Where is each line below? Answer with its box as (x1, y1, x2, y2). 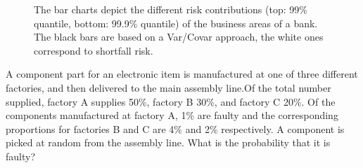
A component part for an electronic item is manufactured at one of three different (6, 66, 358, 81)
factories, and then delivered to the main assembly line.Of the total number (6, 80, 331, 94)
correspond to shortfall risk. (34, 43, 153, 57)
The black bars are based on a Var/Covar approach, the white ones (34, 29, 324, 44)
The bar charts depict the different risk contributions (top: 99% (34, 2, 307, 16)
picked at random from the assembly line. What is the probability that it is (6, 135, 331, 150)
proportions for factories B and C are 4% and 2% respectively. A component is (6, 121, 345, 136)
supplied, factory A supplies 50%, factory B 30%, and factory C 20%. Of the (6, 94, 336, 108)
